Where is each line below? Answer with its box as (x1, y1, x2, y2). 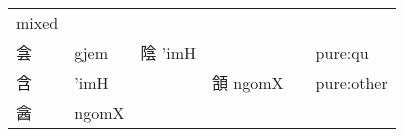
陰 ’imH (140, 41, 197, 64)
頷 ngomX (212, 71, 284, 94)
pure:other (315, 70, 388, 94)
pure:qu (315, 40, 369, 64)
